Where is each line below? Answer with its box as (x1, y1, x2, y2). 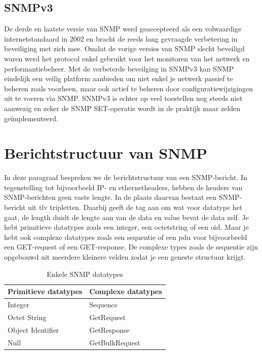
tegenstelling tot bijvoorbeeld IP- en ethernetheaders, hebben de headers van (4, 182, 243, 192)
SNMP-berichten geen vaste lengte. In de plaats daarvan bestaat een (4, 192, 217, 202)
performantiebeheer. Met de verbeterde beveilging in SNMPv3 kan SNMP (4, 63, 234, 74)
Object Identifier (8, 324, 59, 335)
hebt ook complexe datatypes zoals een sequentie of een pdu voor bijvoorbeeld (4, 231, 247, 242)
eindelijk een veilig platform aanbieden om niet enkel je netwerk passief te (4, 73, 233, 84)
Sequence (89, 299, 118, 310)
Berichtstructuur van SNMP (4, 143, 207, 163)
